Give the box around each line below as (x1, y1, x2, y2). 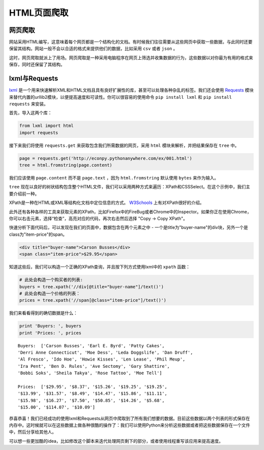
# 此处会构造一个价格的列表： (19, 291, 81, 296)
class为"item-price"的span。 (9, 231, 67, 237)
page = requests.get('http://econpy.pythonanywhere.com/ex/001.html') (19, 156, 193, 161)
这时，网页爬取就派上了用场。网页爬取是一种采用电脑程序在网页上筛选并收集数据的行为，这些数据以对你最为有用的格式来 (9, 54, 253, 61)
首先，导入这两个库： (9, 110, 52, 116)
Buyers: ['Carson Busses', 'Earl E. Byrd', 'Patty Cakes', (18, 343, 165, 348)
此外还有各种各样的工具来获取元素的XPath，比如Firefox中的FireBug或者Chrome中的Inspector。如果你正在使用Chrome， (9, 208, 252, 215)
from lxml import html (19, 123, 74, 129)
